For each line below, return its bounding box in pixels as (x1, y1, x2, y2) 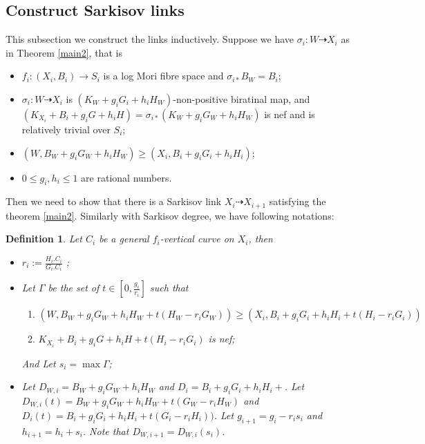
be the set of (48, 280, 100, 295)
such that (150, 280, 189, 295)
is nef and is (264, 106, 315, 121)
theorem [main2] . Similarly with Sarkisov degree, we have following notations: (6, 208, 334, 222)
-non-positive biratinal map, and (173, 91, 310, 106)
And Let (21, 356, 56, 370)
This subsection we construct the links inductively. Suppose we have (6, 32, 294, 46)
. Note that (82, 423, 129, 438)
